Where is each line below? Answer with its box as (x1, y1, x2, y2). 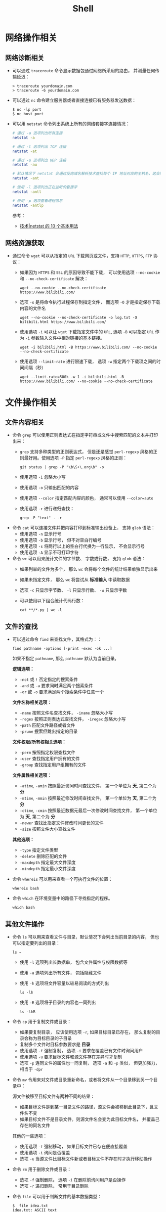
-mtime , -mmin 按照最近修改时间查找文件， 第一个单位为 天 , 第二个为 (19, 795, 157, 801)
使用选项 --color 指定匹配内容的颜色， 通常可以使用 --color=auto (19, 495, 154, 501)
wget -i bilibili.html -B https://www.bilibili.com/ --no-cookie (19, 345, 157, 350)
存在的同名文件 (19, 1122, 50, 1128)
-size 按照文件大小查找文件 (19, 826, 76, 832)
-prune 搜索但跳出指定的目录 (19, 728, 78, 734)
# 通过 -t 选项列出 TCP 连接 (12, 144, 67, 149)
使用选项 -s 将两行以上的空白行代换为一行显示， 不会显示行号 (19, 543, 145, 549)
